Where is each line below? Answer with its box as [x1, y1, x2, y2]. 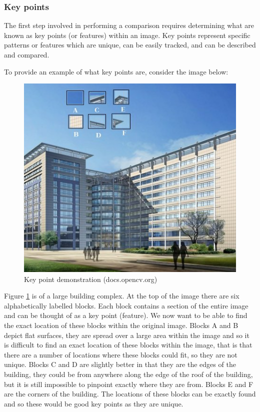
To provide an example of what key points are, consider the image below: [4, 66, 228, 76]
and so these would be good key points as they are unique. [4, 398, 183, 408]
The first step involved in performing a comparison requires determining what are [4, 20, 254, 30]
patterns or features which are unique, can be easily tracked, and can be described [4, 39, 256, 50]
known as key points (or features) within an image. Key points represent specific [4, 29, 250, 40]
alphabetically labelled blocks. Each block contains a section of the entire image [4, 300, 248, 310]
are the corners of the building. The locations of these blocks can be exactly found [4, 388, 256, 399]
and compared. [4, 49, 49, 59]
